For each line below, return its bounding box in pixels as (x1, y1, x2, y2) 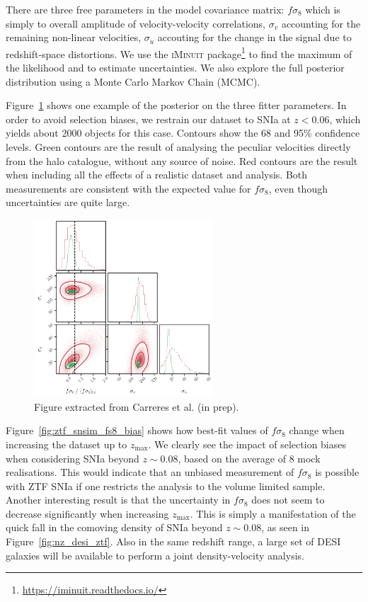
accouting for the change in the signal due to (157, 30, 352, 45)
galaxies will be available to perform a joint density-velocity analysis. (6, 547, 304, 562)
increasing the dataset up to (6, 436, 127, 451)
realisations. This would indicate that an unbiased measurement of (6, 465, 294, 479)
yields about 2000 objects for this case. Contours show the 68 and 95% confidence (6, 125, 360, 140)
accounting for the (281, 16, 361, 30)
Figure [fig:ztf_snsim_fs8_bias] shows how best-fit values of (6, 423, 268, 438)
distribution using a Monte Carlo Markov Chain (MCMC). (6, 74, 260, 89)
